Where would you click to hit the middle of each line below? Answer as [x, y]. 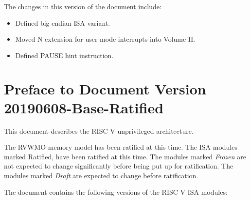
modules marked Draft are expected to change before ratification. [101, 176]
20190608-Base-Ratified [84, 107]
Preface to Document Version [105, 88]
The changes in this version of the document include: [83, 6]
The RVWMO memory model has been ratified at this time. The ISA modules [121, 147]
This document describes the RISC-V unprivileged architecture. [99, 131]
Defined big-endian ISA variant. [63, 23]
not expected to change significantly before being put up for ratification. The [119, 166]
